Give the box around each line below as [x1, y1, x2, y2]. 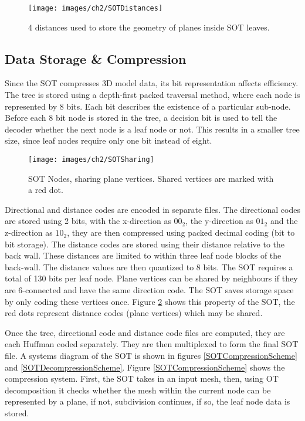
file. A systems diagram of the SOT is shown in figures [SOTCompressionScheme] [5, 349, 297, 361]
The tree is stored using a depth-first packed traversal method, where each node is [5, 89, 300, 101]
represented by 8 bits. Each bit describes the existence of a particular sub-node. [5, 100, 291, 112]
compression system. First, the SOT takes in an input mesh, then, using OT [5, 372, 279, 385]
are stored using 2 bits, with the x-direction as [5, 215, 171, 227]
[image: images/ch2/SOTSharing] [28, 155, 154, 164]
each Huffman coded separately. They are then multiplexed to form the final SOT [5, 338, 299, 350]
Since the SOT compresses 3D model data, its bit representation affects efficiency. [5, 77, 299, 89]
